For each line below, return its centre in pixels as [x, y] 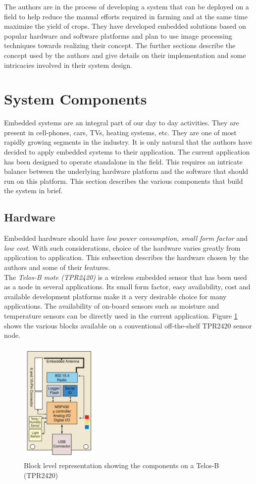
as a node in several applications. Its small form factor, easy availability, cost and [127, 287]
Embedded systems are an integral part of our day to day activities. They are [122, 123]
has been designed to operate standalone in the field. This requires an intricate [123, 161]
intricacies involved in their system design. [68, 65]
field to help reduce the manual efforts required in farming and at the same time [126, 16]
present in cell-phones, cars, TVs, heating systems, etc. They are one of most [120, 132]
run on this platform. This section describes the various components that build [124, 181]
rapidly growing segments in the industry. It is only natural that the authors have [128, 142]
